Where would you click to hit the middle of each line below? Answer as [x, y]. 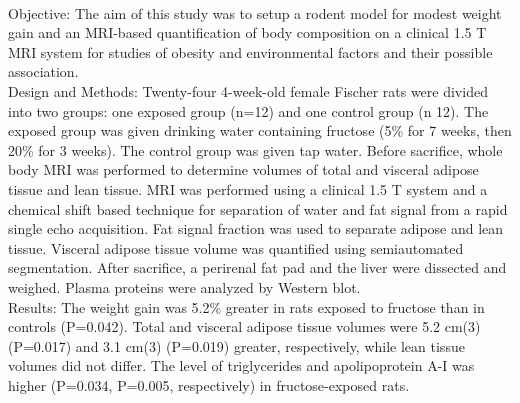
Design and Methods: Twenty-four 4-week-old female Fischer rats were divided [248, 90]
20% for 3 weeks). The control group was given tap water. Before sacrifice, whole [255, 149]
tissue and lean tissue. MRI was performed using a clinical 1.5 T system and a [248, 188]
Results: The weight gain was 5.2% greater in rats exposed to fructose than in [246, 306]
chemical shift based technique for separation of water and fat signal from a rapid [258, 208]
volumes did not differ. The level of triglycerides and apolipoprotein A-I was [241, 365]
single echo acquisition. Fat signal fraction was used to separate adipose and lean [256, 228]
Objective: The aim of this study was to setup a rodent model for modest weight [255, 12]
